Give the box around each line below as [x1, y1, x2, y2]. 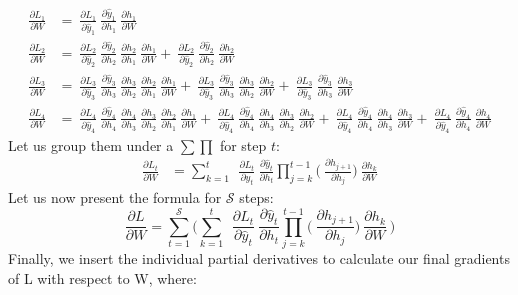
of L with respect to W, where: [8, 267, 197, 288]
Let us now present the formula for [8, 187, 222, 208]
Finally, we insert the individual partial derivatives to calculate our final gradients [8, 248, 510, 268]
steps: [239, 187, 274, 208]
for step [219, 134, 267, 155]
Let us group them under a [8, 134, 174, 155]
